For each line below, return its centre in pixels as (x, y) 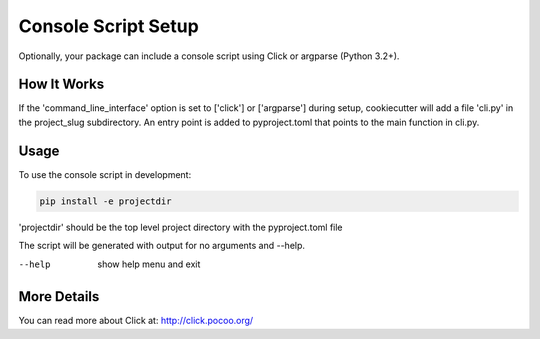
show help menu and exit (149, 264)
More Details (59, 296)
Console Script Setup (108, 26)
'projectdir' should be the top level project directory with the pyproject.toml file (181, 227)
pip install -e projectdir (105, 201)
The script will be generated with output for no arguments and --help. (161, 246)
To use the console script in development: (105, 174)
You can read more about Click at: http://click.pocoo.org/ (136, 321)
